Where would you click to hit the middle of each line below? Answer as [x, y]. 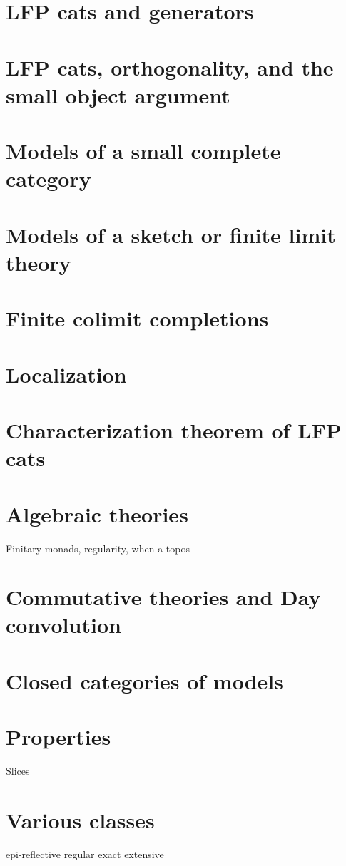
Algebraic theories [97, 514]
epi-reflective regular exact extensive [85, 854]
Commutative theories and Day [163, 597]
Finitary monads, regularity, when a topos [98, 548]
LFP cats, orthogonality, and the [170, 67]
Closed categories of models [144, 680]
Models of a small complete [143, 151]
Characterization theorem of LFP [174, 430]
